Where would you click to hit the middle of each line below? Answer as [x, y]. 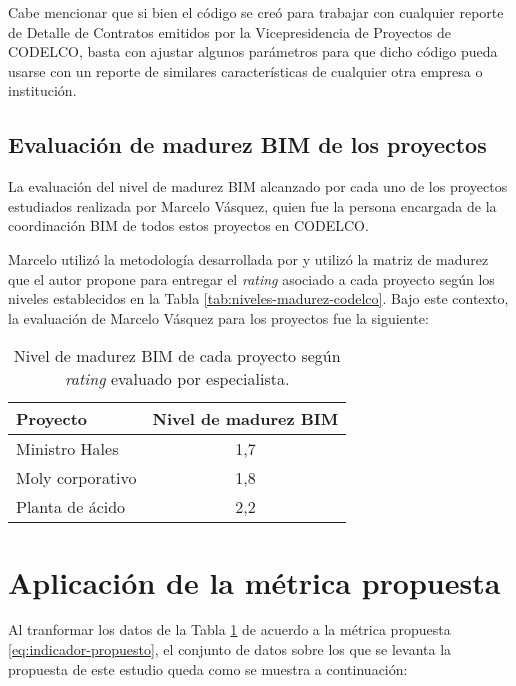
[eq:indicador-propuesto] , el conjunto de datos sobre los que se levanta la [230, 649]
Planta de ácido [71, 507]
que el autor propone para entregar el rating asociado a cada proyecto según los [251, 278]
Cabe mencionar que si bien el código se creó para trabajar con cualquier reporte [256, 12]
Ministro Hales [67, 449]
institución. [42, 90]
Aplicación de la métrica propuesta [254, 581]
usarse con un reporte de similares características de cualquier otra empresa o [245, 70]
